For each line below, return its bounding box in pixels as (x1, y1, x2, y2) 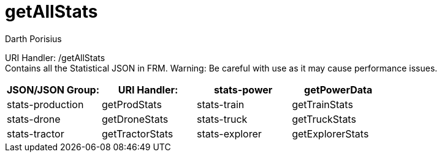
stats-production (7, 98, 84, 111)
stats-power (213, 83, 273, 96)
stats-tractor (7, 127, 64, 140)
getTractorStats (102, 127, 173, 140)
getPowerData (304, 83, 373, 96)
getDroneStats (102, 112, 169, 125)
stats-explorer (197, 127, 262, 140)
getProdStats (102, 98, 162, 111)
